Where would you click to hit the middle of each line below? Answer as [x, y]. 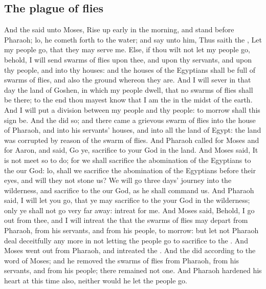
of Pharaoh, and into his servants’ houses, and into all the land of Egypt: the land [133, 130]
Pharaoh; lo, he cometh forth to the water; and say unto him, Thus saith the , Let [133, 39]
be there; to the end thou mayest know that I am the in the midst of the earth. [128, 100]
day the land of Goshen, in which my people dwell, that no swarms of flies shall [129, 89]
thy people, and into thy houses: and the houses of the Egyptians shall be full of [130, 69]
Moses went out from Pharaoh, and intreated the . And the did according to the [130, 250]
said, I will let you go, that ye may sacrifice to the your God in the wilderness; [127, 200]
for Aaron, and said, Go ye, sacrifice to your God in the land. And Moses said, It [131, 150]
